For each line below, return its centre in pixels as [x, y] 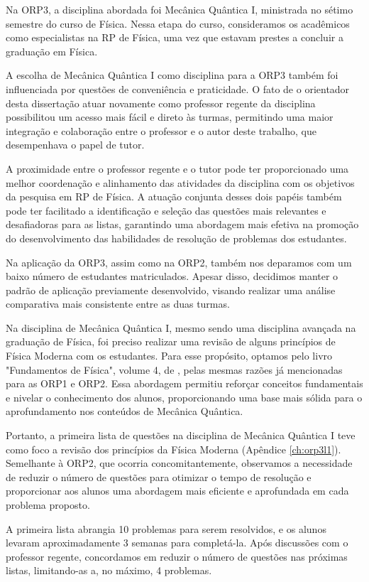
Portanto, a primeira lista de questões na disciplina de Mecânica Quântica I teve [181, 435]
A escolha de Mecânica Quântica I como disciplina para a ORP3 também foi [172, 75]
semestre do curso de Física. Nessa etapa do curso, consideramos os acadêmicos [178, 23]
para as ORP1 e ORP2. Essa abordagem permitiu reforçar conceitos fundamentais [184, 383]
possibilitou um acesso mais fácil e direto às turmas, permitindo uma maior [170, 117]
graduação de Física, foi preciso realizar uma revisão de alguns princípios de [171, 341]
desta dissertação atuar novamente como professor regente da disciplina [161, 103]
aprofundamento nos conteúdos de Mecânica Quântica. [125, 411]
